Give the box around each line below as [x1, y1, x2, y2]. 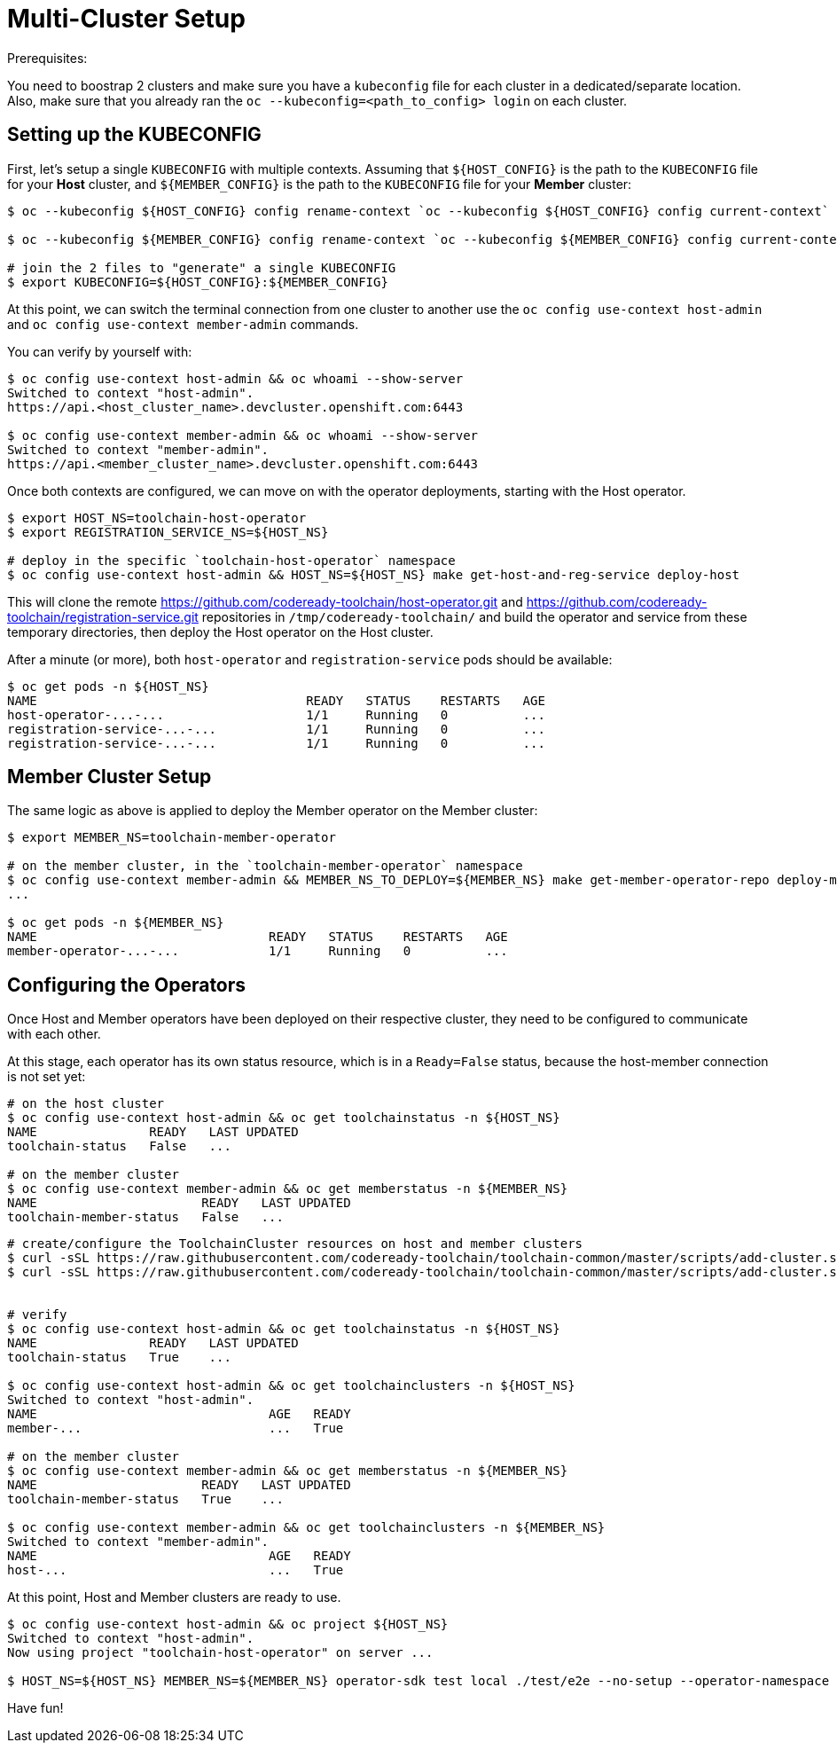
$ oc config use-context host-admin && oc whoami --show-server [7, 371, 464, 386]
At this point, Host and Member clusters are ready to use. [7, 1589, 341, 1605]
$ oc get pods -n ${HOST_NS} [7, 679, 209, 694]
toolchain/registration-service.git [7, 608, 199, 624]
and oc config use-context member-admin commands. [7, 316, 359, 332]
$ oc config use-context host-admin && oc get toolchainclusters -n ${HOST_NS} [7, 1378, 575, 1393]
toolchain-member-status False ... [7, 1210, 284, 1225]
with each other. [7, 1026, 101, 1042]
